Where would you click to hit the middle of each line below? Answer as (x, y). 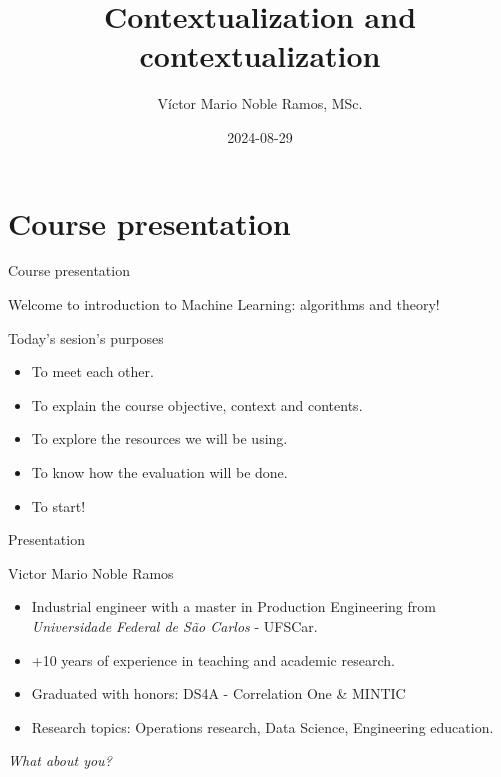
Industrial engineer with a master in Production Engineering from (233, 606)
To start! (58, 505)
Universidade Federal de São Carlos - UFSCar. (174, 625)
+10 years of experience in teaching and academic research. (213, 659)
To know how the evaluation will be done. (159, 472)
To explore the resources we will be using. (159, 438)
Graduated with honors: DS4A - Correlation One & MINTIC (218, 693)
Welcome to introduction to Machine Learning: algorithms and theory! (224, 304)
